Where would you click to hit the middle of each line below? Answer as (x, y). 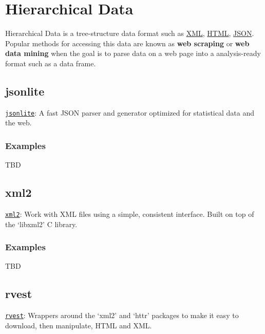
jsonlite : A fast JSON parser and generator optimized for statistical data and (130, 112)
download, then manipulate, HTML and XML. (79, 325)
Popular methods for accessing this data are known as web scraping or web (127, 43)
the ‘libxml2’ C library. (41, 224)
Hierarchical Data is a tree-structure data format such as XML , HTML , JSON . (130, 33)
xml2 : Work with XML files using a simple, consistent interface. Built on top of (130, 214)
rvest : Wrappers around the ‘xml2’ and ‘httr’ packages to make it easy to (122, 315)
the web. (18, 123)
